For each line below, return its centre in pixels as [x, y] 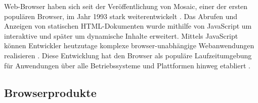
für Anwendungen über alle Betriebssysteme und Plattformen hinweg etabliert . [127, 65]
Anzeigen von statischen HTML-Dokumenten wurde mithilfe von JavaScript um [128, 26]
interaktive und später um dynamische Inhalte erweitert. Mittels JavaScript [121, 35]
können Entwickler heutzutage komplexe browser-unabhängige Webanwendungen [129, 45]
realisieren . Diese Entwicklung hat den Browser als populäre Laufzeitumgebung [128, 55]
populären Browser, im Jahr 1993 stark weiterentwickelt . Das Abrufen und [121, 16]
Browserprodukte [50, 92]
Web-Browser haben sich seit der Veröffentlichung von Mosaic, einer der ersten [126, 6]
